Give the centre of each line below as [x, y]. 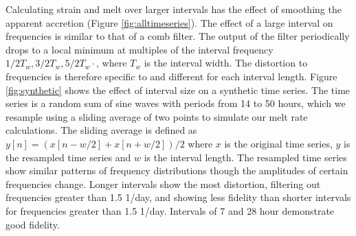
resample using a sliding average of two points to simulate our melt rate [157, 116]
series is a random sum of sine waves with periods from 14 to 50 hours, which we [176, 103]
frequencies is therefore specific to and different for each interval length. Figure [171, 76]
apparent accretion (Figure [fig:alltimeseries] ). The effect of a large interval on [169, 22]
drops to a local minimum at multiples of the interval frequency [140, 49]
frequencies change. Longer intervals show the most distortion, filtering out [163, 184]
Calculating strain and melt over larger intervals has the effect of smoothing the [174, 9]
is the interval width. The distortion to [226, 63]
